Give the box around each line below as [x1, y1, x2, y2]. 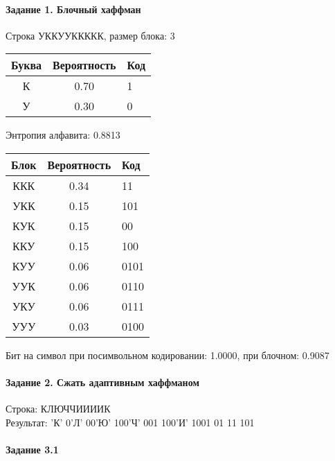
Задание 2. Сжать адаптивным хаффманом [6, 375, 199, 390]
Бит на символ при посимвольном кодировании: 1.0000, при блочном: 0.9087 [6, 347, 329, 362]
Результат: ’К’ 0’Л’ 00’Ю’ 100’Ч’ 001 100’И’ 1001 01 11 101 [6, 415, 255, 429]
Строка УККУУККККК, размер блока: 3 [6, 28, 175, 42]
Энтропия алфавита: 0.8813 [6, 128, 120, 142]
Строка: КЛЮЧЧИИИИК [6, 401, 111, 416]
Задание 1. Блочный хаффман [6, 1, 141, 16]
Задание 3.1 [6, 442, 59, 457]
